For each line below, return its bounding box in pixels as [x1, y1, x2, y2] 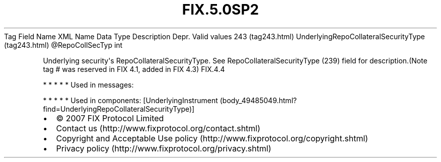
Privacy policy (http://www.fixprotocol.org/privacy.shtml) [56, 143, 271, 153]
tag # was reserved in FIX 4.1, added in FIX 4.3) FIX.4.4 [43, 64, 225, 73]
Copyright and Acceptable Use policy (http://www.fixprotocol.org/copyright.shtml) [56, 133, 369, 143]
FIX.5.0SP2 [182, 1, 259, 18]
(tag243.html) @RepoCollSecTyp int [4, 40, 123, 49]
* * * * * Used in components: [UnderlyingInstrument [43, 96, 218, 105]
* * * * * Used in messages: [43, 80, 134, 89]
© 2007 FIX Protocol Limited [56, 113, 164, 123]
